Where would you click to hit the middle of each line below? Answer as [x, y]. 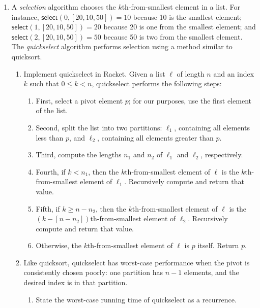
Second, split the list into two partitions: [99, 127]
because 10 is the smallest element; [187, 16]
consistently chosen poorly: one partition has [93, 272]
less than [50, 137]
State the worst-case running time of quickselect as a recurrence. [136, 299]
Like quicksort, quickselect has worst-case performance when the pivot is [137, 262]
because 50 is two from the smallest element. [173, 36]
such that [44, 83]
